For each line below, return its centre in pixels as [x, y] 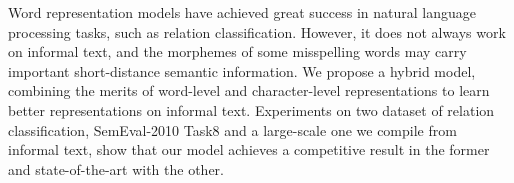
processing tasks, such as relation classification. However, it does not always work [257, 31]
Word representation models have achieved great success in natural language [242, 12]
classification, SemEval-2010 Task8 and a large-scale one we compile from [232, 129]
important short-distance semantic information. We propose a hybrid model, [242, 70]
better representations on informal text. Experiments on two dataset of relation [251, 109]
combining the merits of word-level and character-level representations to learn [249, 90]
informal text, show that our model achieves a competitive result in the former [249, 149]
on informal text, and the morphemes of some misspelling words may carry [237, 51]
